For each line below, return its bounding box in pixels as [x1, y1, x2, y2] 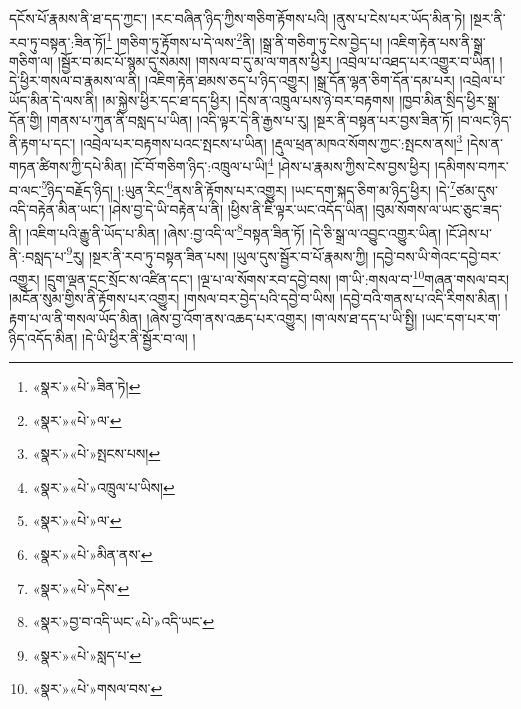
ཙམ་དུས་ [455, 179, 498, 200]
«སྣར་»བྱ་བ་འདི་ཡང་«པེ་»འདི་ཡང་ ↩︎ [32, 611, 215, 632]
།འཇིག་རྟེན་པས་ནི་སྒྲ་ [386, 31, 486, 52]
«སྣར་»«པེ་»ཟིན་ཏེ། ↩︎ [32, 376, 141, 397]
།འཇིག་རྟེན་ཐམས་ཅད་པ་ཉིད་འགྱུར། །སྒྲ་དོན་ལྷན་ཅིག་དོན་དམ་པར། [145, 70, 455, 91]
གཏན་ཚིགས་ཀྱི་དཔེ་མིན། [9, 156, 127, 177]
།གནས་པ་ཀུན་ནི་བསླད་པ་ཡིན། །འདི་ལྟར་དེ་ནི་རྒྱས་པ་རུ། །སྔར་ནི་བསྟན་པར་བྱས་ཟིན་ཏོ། [47, 109, 454, 130]
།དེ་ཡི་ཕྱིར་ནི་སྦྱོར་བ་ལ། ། [82, 327, 196, 348]
